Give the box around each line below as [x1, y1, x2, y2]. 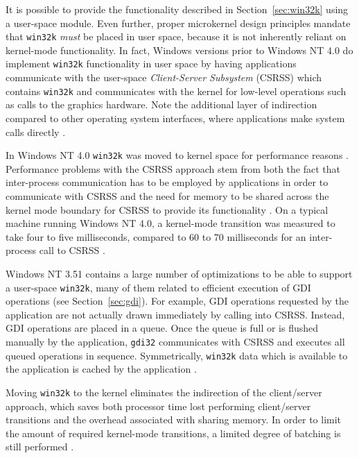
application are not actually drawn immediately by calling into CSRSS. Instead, [6, 307, 345, 321]
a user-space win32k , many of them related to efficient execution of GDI [6, 280, 311, 294]
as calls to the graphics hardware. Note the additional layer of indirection [6, 97, 317, 112]
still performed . [6, 439, 74, 454]
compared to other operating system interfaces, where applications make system [6, 110, 345, 125]
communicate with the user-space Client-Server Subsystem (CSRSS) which [6, 70, 322, 85]
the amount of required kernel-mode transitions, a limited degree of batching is [6, 425, 341, 440]
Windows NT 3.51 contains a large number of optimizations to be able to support [6, 266, 353, 280]
